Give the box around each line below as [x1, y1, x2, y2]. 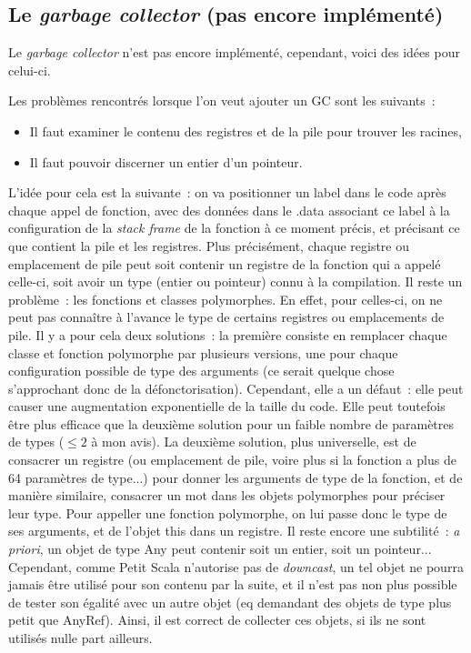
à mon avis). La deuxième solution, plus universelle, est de [91, 432, 416, 451]
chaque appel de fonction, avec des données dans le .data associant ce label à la [8, 200, 450, 219]
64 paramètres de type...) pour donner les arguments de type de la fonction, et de [8, 467, 463, 487]
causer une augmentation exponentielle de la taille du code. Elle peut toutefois [8, 397, 446, 416]
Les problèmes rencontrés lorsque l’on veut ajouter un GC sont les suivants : [8, 91, 436, 110]
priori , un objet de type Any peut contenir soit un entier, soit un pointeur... [8, 539, 432, 558]
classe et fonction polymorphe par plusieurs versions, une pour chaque [8, 343, 398, 362]
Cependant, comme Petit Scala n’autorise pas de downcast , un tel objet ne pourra [8, 557, 464, 576]
